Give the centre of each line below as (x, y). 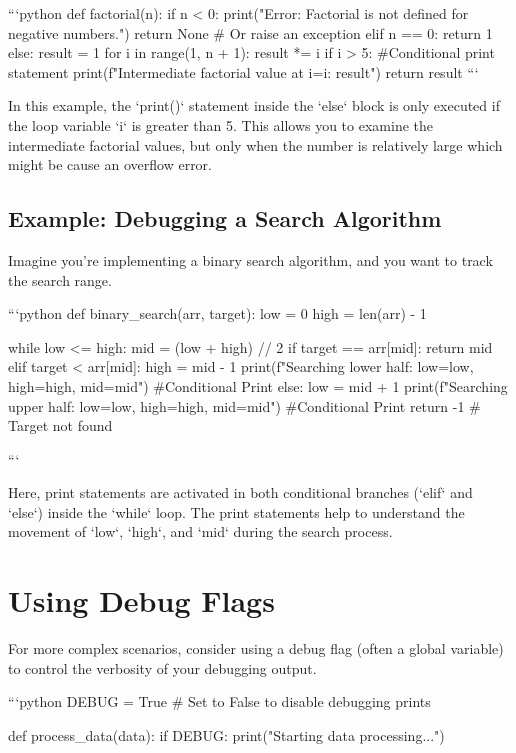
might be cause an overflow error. (110, 164)
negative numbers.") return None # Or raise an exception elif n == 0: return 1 (250, 32)
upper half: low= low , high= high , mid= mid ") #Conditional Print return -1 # (244, 405)
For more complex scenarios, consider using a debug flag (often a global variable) (256, 648)
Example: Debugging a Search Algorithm (225, 218)
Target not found (60, 425)
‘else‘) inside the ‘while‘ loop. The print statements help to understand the (236, 511)
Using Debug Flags (141, 600)
